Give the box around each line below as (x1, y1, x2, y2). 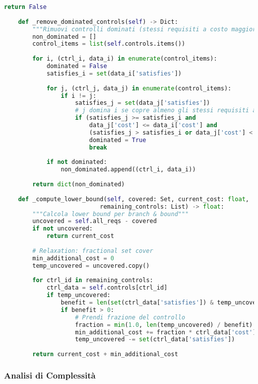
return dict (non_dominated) (32, 181, 125, 188)
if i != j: (61, 92, 97, 99)
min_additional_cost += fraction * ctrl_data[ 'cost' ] (75, 328, 257, 336)
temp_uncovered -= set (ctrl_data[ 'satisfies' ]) (75, 336, 235, 343)
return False (4, 3, 47, 10)
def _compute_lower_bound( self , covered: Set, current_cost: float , (18, 195, 249, 203)
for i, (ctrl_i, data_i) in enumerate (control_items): (32, 55, 217, 63)
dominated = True (89, 136, 146, 144)
